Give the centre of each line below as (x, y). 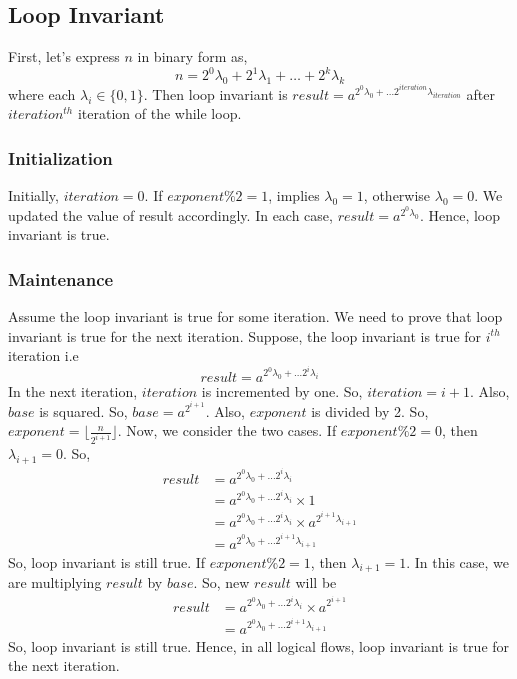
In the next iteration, (73, 390)
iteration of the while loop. (159, 113)
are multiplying (55, 582)
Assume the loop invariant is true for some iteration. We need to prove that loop (255, 316)
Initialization (60, 157)
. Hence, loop (459, 214)
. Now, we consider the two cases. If (227, 430)
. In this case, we (458, 561)
